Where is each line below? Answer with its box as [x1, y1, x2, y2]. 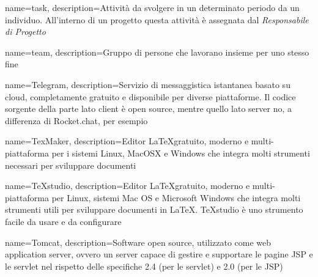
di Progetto [5, 25, 46, 38]
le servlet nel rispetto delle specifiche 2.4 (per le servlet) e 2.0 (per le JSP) [5, 259, 283, 272]
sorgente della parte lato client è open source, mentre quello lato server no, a [5, 102, 292, 115]
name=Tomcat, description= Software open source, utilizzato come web [5, 235, 272, 248]
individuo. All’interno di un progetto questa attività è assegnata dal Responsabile [5, 13, 309, 26]
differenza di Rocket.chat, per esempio [5, 114, 148, 127]
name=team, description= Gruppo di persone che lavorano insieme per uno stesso [5, 45, 309, 58]
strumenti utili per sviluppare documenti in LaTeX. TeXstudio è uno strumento [5, 203, 303, 216]
